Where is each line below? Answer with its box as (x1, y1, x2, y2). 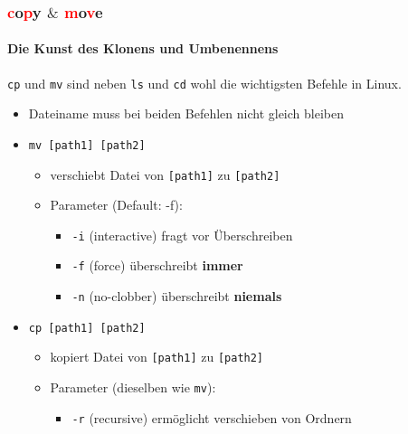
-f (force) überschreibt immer (71, 256, 243, 275)
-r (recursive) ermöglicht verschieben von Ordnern (71, 408, 352, 427)
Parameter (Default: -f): (50, 195, 183, 214)
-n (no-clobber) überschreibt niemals (71, 287, 282, 306)
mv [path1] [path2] (28, 138, 146, 152)
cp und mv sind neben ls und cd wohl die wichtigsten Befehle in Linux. (7, 73, 402, 92)
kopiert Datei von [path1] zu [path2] (50, 347, 264, 366)
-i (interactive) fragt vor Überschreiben (71, 225, 293, 244)
